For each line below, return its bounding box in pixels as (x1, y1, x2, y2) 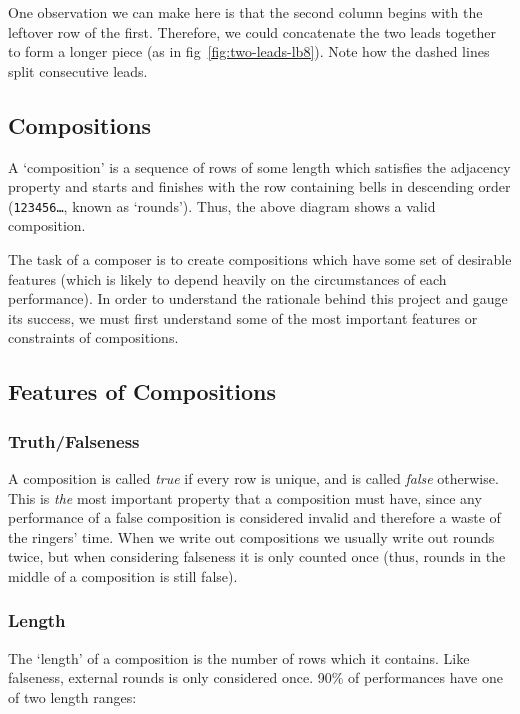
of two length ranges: (8, 686, 137, 707)
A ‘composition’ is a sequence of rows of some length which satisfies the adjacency (8, 156, 511, 177)
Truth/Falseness (8, 428, 140, 453)
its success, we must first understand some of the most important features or (8, 307, 478, 328)
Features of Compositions (8, 376, 277, 407)
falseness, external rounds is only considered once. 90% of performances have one (8, 667, 503, 688)
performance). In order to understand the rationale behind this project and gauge (8, 288, 508, 309)
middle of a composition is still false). (8, 565, 238, 586)
